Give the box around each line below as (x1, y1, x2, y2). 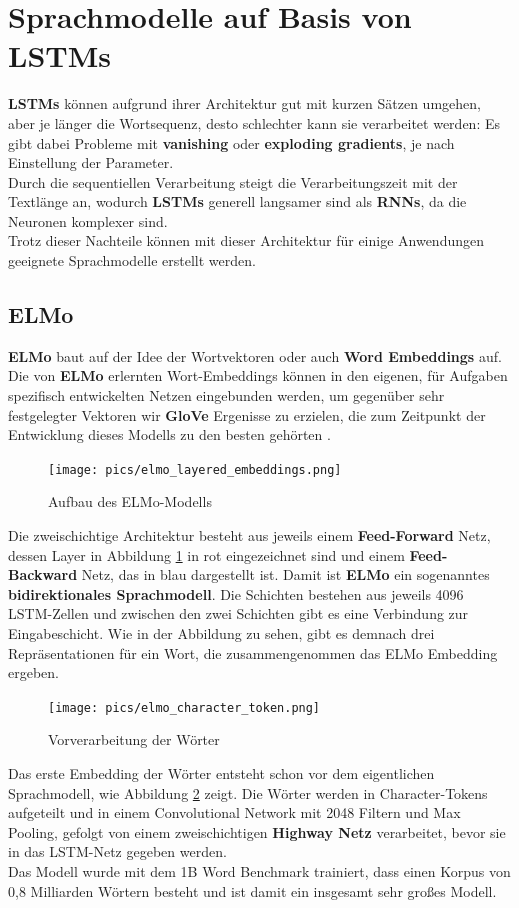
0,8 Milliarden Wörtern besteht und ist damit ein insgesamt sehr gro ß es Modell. (8, 880, 497, 901)
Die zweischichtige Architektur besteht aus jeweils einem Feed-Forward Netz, (8, 525, 491, 546)
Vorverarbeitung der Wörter (48, 729, 220, 750)
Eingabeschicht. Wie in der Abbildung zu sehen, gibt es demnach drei (8, 623, 435, 644)
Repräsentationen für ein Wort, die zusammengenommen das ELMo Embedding (8, 642, 498, 663)
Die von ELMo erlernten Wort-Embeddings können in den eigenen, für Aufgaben (8, 365, 508, 386)
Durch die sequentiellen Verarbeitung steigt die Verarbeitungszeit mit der (8, 171, 458, 192)
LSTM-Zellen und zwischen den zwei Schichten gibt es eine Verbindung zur (8, 603, 469, 624)
